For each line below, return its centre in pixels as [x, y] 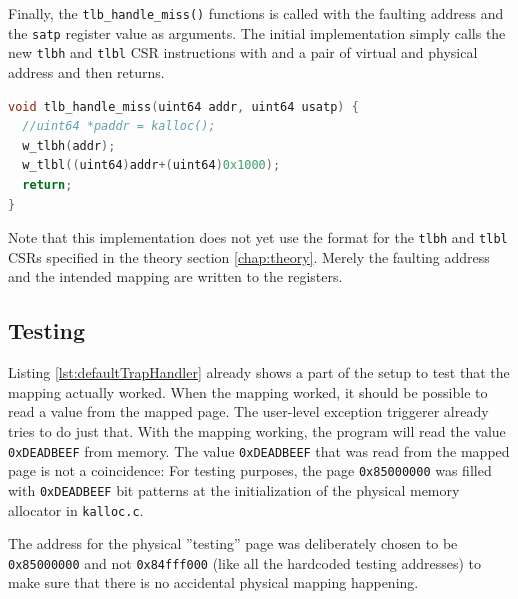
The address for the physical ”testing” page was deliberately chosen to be [233, 543]
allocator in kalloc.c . [76, 509]
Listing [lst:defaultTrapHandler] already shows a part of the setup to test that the [259, 372]
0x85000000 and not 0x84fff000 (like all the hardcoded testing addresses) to [244, 562]
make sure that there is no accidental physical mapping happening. [213, 582]
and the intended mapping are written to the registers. [175, 276]
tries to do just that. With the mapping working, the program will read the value [257, 430]
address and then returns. [86, 71]
